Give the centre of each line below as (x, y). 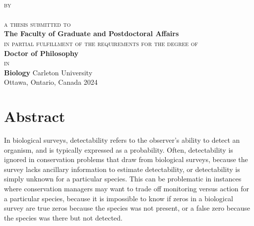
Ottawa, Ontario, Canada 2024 (51, 82)
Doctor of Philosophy (41, 53)
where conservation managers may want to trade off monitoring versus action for (127, 189)
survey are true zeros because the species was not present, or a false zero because (127, 208)
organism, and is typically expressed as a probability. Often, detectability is (119, 149)
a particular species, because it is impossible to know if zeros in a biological (119, 198)
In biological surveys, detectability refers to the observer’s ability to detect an (122, 140)
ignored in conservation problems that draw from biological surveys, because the (126, 159)
